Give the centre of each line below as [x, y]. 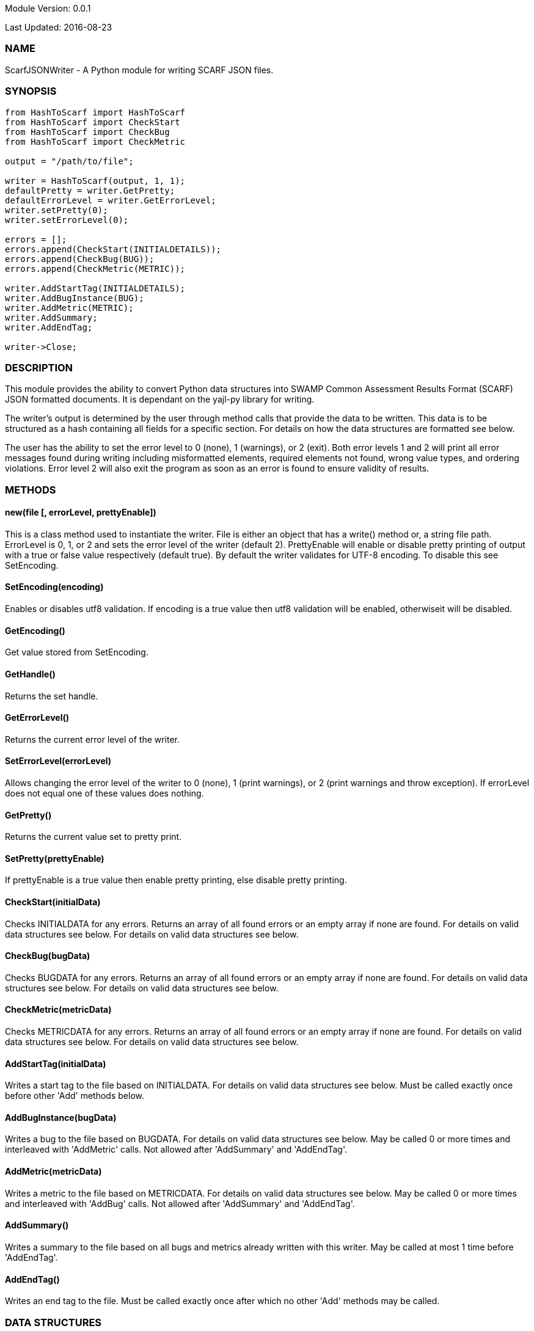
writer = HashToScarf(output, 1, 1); [95, 181]
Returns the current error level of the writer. [93, 739]
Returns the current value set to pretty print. [93, 837]
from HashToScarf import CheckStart [93, 122]
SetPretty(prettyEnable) [55, 858]
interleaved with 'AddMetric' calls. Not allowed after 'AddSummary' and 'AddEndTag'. [176, 1150]
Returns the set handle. [52, 696]
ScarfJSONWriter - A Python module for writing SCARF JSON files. [139, 70]
